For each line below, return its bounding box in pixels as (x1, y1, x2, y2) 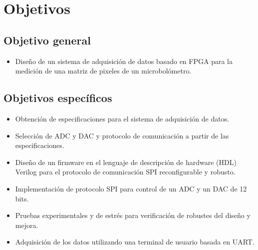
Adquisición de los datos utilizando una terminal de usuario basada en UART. (15, 236, 255, 247)
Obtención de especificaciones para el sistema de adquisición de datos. (15, 113, 230, 123)
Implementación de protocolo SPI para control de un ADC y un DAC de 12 (15, 183, 247, 193)
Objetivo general (3, 32, 91, 47)
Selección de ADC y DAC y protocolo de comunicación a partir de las (15, 130, 229, 140)
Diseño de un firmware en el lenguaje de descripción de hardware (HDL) (15, 156, 237, 167)
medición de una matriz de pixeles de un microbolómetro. (15, 65, 192, 76)
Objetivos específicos (3, 90, 112, 105)
